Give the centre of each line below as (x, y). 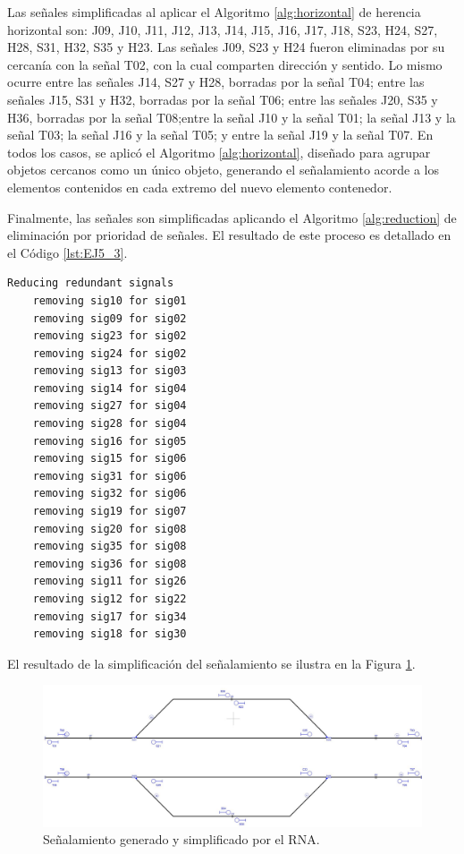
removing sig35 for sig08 (110, 547)
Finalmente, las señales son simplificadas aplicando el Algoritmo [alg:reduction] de (232, 217)
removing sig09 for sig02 (110, 318)
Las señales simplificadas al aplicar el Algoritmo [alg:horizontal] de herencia (214, 12)
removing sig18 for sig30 (110, 634)
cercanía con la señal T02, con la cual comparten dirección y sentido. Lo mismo (225, 64)
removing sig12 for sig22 (110, 599)
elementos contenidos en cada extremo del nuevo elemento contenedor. (200, 187)
